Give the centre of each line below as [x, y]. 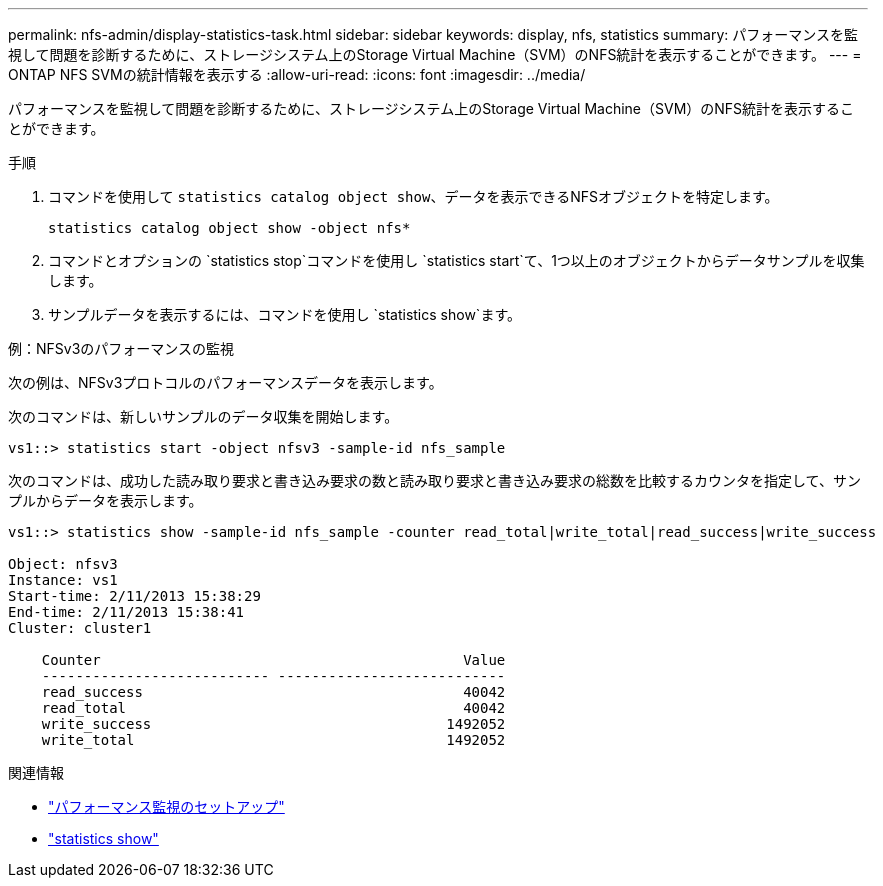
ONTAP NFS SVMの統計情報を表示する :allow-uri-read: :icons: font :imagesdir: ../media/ [297, 74]
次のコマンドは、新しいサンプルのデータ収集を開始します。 [203, 416]
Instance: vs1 [63, 580]
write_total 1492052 [273, 740]
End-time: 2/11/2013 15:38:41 [126, 612]
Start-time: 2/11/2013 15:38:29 [134, 596]
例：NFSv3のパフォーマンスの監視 [121, 348]
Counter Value [273, 660]
